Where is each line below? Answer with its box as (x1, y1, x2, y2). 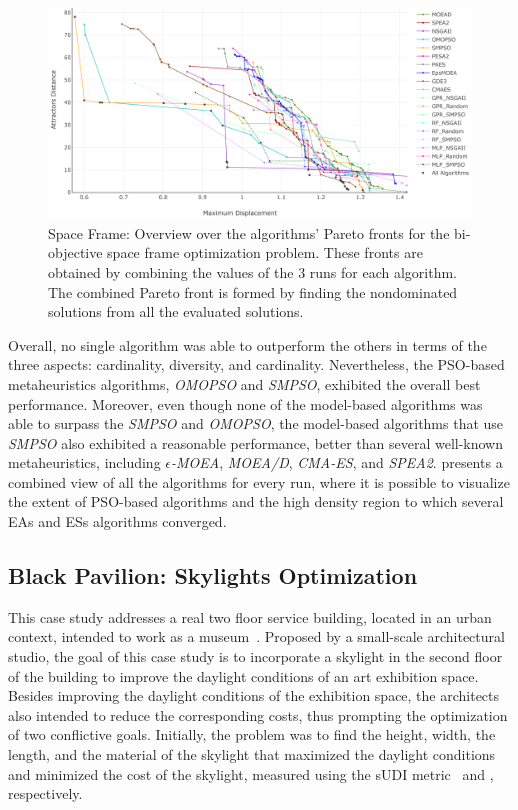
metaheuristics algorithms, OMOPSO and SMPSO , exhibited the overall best (8, 373, 481, 394)
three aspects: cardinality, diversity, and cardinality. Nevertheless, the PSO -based (8, 354, 505, 375)
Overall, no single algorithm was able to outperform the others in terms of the (8, 334, 487, 355)
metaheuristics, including (8, 452, 161, 473)
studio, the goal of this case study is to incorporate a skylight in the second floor (8, 646, 503, 667)
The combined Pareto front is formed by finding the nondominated (48, 281, 458, 302)
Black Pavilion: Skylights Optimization (8, 560, 418, 591)
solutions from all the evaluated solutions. (48, 301, 304, 322)
